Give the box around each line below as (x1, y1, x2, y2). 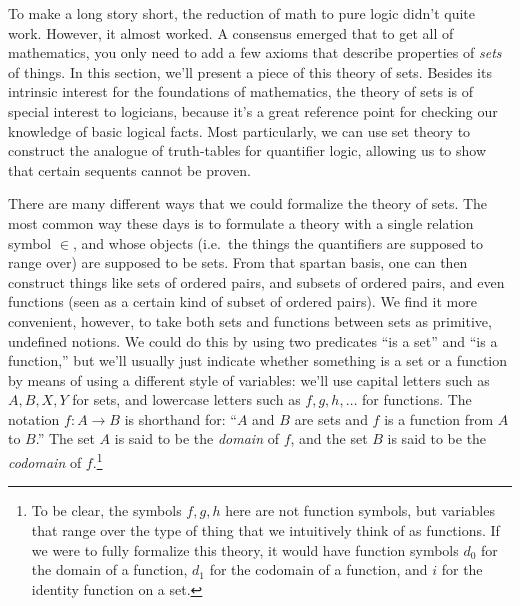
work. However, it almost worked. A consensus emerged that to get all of (8, 22, 454, 43)
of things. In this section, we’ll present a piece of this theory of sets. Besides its (8, 61, 492, 82)
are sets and (294, 408, 368, 429)
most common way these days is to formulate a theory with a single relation (8, 212, 474, 233)
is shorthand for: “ (124, 408, 237, 429)
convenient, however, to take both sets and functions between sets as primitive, (8, 310, 492, 331)
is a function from (384, 408, 494, 429)
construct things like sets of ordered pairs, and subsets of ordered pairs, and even (8, 271, 505, 292)
